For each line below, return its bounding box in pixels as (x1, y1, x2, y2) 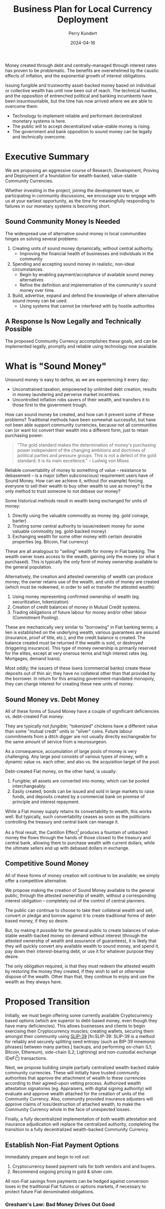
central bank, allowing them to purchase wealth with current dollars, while (5, 840, 155, 846)
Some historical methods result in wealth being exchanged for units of (5, 498, 148, 504)
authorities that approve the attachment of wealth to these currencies (5, 1075, 146, 1081)
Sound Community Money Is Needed (5, 217, 121, 226)
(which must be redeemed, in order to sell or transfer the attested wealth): (5, 584, 156, 590)
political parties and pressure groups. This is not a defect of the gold (17, 453, 157, 459)
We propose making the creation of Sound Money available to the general (5, 887, 155, 893)
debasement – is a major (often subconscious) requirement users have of (5, 472, 154, 479)
